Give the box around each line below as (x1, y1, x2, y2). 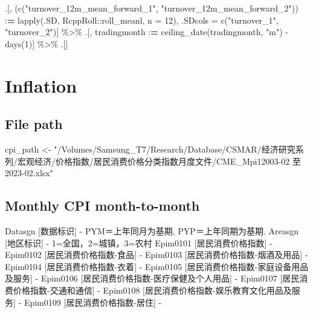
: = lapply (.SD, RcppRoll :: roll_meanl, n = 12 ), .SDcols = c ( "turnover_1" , (5, 13, 279, 26)
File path (5, 114, 63, 133)
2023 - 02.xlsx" (5, 166, 53, 179)
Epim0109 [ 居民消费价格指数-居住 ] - (24, 295, 162, 308)
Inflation (5, 73, 77, 97)
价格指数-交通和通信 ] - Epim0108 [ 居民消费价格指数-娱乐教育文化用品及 (13, 283, 292, 296)
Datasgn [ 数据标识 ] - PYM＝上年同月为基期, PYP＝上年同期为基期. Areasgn (5, 224, 298, 237)
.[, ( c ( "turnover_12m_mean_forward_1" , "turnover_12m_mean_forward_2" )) (5, 2, 298, 14)
